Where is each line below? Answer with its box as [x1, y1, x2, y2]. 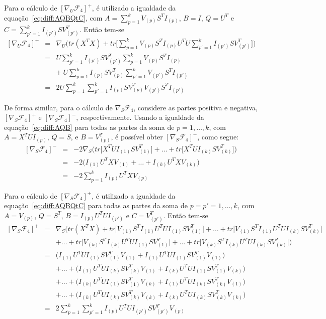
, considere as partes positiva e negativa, [133, 102, 258, 112]
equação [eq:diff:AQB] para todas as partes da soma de [4, 121, 175, 132]
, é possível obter [111, 131, 163, 142]
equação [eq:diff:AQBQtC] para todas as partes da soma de [4, 200, 188, 211]
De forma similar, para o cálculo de [4, 102, 113, 112]
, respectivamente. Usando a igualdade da [76, 112, 204, 122]
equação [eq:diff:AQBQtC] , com [4, 12, 103, 23]
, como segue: [197, 131, 238, 142]
